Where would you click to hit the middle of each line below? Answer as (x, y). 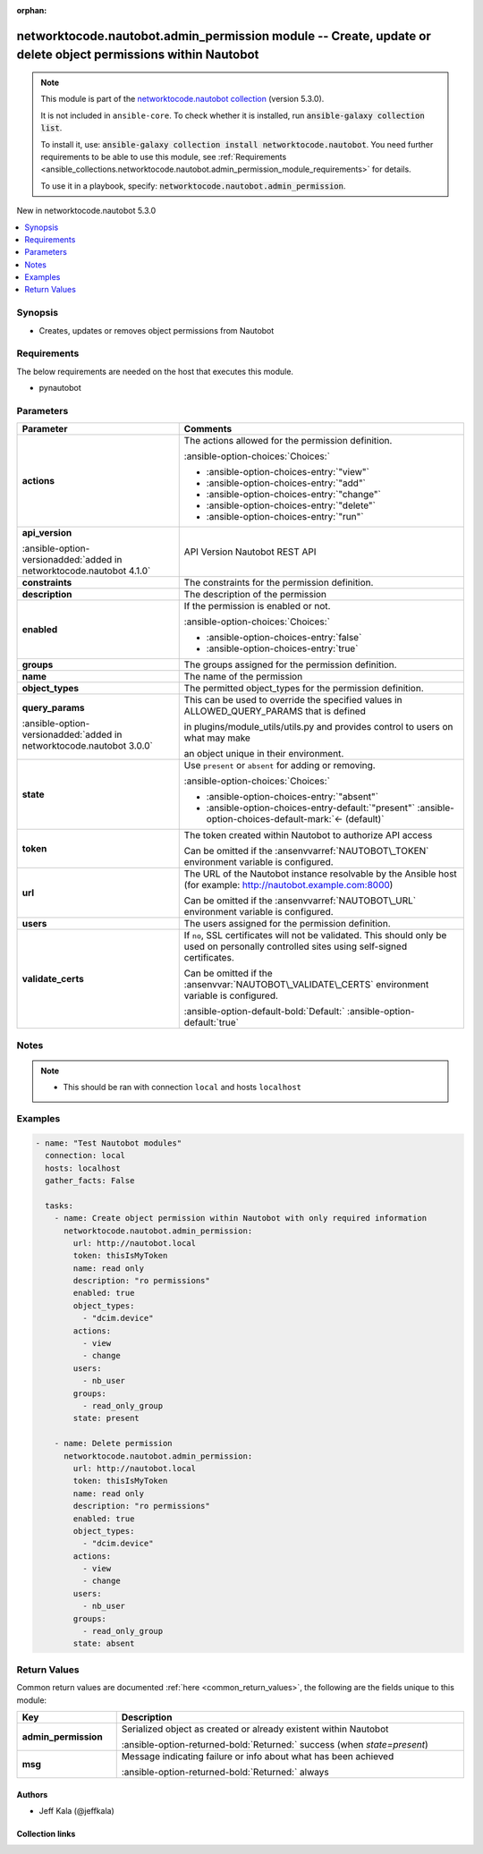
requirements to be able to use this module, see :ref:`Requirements (164, 157)
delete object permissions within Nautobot (138, 55)
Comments (208, 429)
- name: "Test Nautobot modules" (109, 1143)
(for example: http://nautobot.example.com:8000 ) (288, 885)
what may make (217, 738)
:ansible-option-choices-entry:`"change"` (294, 495)
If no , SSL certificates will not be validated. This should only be (315, 935)
